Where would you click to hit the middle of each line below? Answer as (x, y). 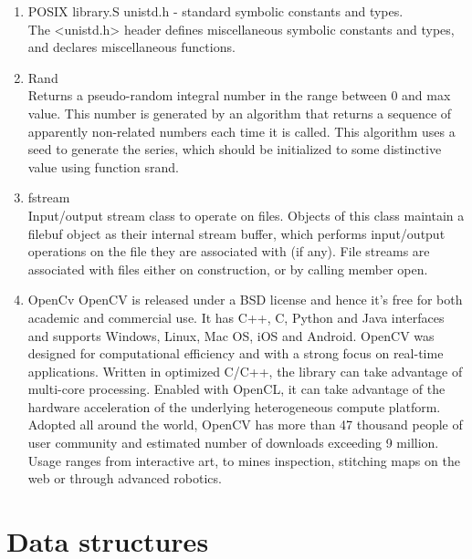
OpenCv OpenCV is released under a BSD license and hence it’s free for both (245, 300)
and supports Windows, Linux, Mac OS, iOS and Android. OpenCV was (231, 335)
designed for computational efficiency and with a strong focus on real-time (236, 353)
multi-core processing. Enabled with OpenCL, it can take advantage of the (236, 389)
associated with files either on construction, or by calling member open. (228, 269)
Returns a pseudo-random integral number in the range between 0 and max (239, 95)
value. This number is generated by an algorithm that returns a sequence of (240, 113)
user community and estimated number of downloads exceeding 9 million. (233, 443)
